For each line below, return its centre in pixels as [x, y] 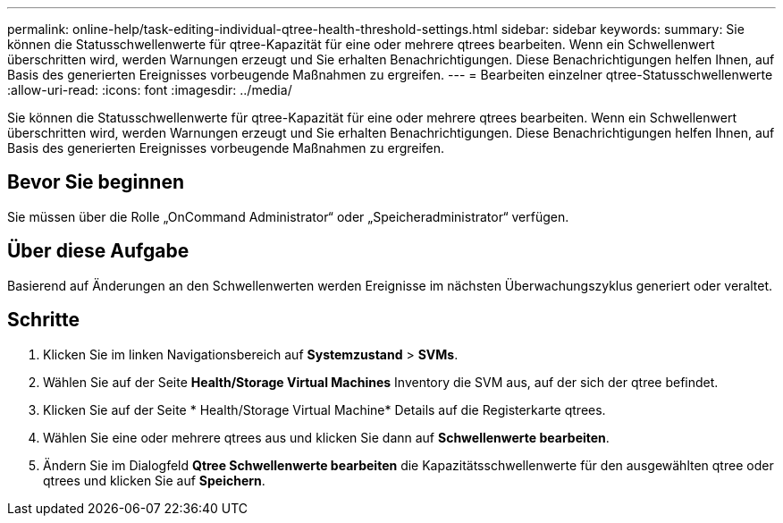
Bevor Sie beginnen [96, 182]
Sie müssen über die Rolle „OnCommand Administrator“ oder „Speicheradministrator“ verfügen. [288, 216]
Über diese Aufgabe [98, 251]
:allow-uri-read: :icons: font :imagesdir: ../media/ [150, 90]
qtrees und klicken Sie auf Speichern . [154, 480]
